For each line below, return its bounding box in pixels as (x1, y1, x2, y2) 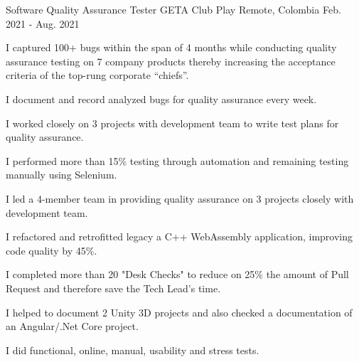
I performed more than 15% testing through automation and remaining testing (6, 153, 349, 168)
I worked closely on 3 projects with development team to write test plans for (6, 115, 339, 130)
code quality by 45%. (6, 243, 97, 257)
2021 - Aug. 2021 (6, 16, 80, 31)
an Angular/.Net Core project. (6, 319, 139, 334)
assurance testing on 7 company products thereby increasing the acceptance (6, 53, 336, 68)
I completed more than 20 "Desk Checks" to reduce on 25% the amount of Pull (6, 267, 349, 282)
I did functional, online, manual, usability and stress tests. (6, 342, 259, 357)
